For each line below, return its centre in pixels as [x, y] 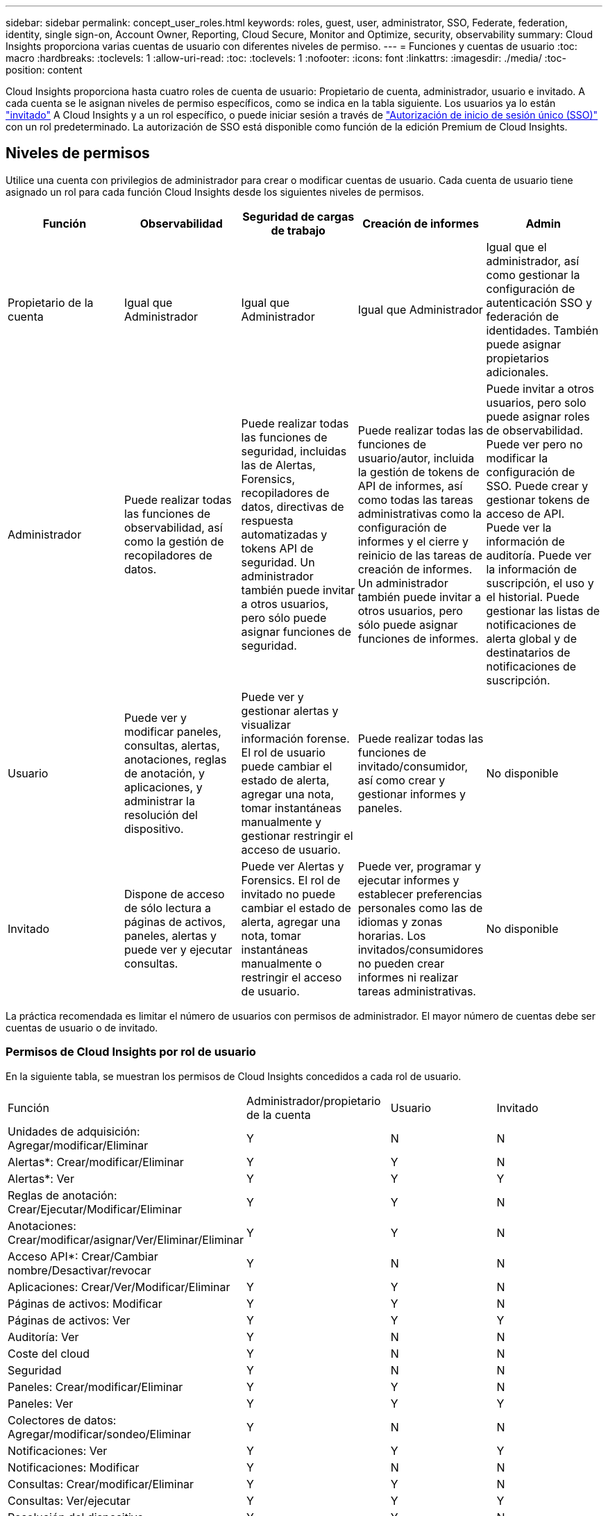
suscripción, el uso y [540, 583]
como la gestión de [174, 541]
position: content [44, 70]
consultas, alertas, [172, 745]
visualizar [266, 724]
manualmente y [281, 822]
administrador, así [532, 261]
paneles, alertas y [170, 935]
